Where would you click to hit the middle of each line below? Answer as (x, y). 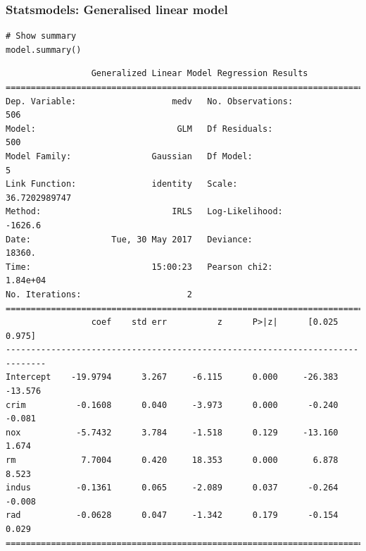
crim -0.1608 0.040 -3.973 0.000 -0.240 (172, 405)
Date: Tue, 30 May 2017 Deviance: (129, 239)
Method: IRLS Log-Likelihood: (144, 212)
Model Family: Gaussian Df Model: (129, 156)
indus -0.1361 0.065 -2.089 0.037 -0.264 (172, 488)
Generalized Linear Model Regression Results (200, 74)
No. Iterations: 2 (99, 294)
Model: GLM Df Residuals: (139, 129)
